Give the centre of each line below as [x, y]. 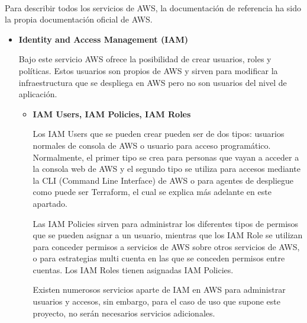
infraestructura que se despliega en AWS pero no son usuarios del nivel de [153, 82]
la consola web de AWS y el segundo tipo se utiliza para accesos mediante [167, 169]
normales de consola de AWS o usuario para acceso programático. [152, 145]
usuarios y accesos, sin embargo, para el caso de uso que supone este [156, 301]
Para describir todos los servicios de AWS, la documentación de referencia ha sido [153, 7]
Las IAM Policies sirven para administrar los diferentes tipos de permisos [166, 223]
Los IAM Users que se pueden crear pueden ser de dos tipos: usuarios [159, 134]
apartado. [50, 203]
